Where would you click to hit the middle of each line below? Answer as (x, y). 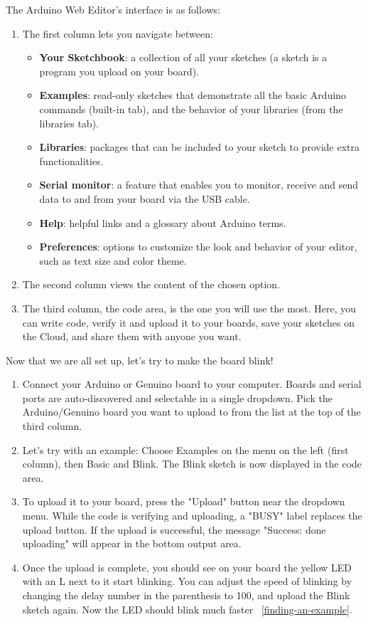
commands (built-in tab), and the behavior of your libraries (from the (191, 109)
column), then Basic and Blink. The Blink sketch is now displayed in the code (192, 464)
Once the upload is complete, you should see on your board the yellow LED (187, 567)
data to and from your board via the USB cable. (145, 198)
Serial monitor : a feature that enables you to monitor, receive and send (199, 185)
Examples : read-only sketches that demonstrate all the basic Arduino (193, 95)
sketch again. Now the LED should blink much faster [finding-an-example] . (187, 609)
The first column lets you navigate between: (118, 33)
